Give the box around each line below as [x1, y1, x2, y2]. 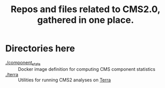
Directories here [5, 43, 75, 54]
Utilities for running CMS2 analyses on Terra [18, 77, 111, 83]
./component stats [5, 59, 41, 67]
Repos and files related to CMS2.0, [10, 4, 161, 15]
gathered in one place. [37, 14, 134, 26]
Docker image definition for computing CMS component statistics [18, 66, 155, 72]
